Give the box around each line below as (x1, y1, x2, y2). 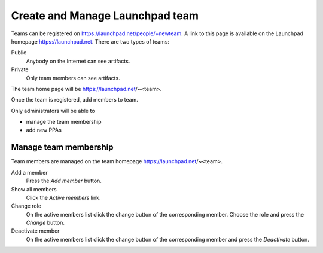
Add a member (11, 169, 48, 176)
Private (11, 66, 29, 73)
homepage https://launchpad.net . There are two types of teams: (11, 38, 170, 45)
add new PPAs (26, 126, 62, 134)
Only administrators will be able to (11, 107, 95, 114)
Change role (11, 202, 42, 209)
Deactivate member (11, 227, 60, 234)
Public (11, 49, 27, 56)
